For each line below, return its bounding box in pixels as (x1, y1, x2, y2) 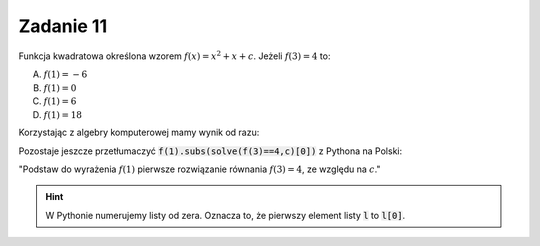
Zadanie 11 (18, 15, 108, 37)
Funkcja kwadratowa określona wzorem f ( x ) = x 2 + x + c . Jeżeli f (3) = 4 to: (18, 48, 331, 62)
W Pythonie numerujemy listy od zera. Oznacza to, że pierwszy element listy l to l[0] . (45, 209, 406, 221)
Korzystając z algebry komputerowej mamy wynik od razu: (18, 126, 260, 139)
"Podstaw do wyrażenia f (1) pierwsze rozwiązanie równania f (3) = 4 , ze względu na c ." (18, 163, 381, 175)
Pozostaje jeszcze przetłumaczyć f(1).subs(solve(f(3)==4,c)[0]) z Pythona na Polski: (18, 145, 403, 157)
